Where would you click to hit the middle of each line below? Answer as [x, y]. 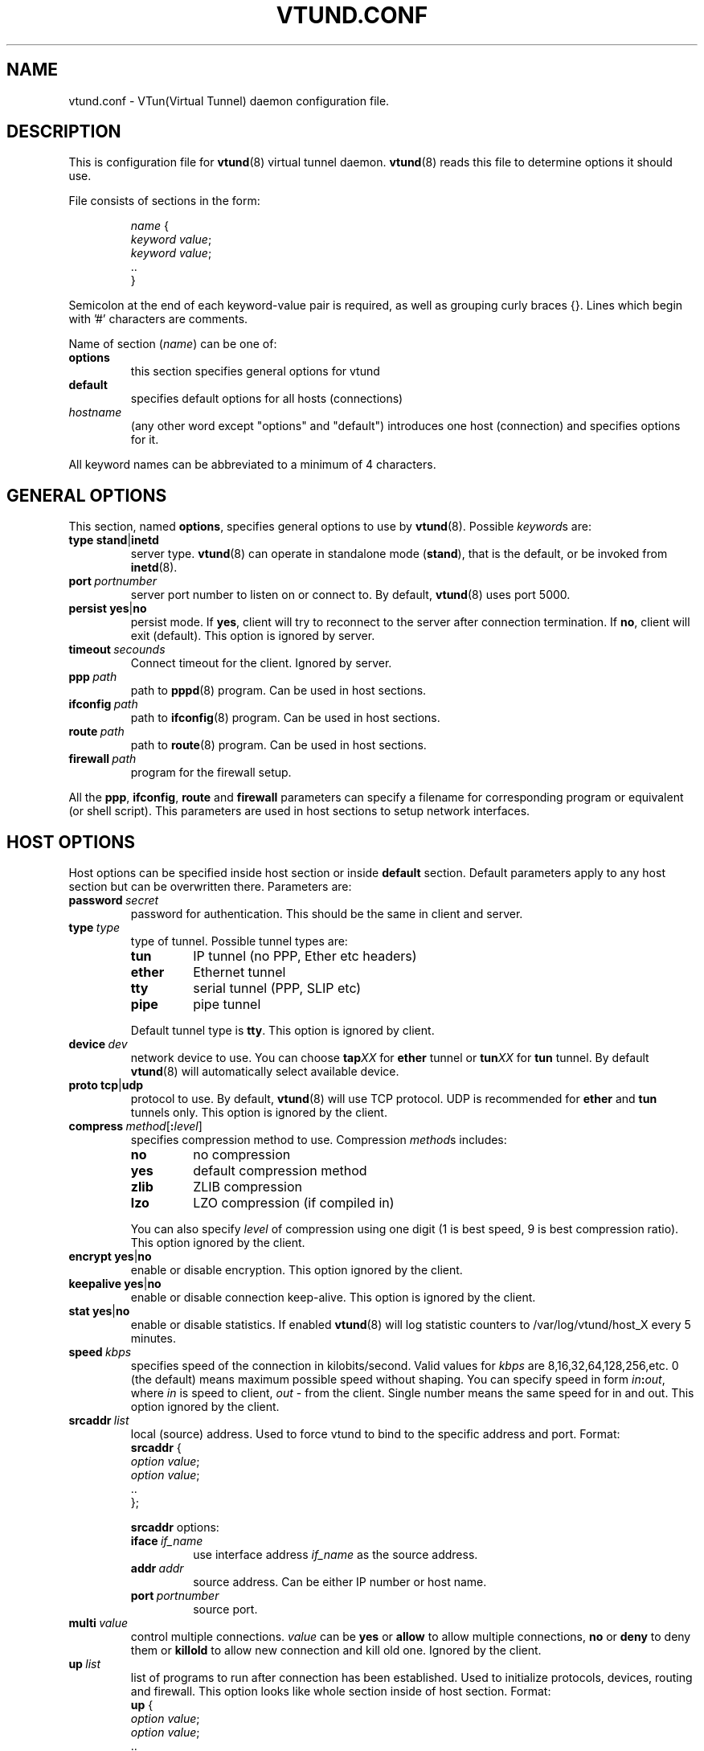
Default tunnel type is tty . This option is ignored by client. [282, 1031]
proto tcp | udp [106, 1085]
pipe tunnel [227, 1005]
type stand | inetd [114, 540]
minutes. [153, 1339]
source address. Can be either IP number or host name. [340, 1582]
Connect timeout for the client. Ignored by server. [261, 663]
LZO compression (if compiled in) [294, 1203]
